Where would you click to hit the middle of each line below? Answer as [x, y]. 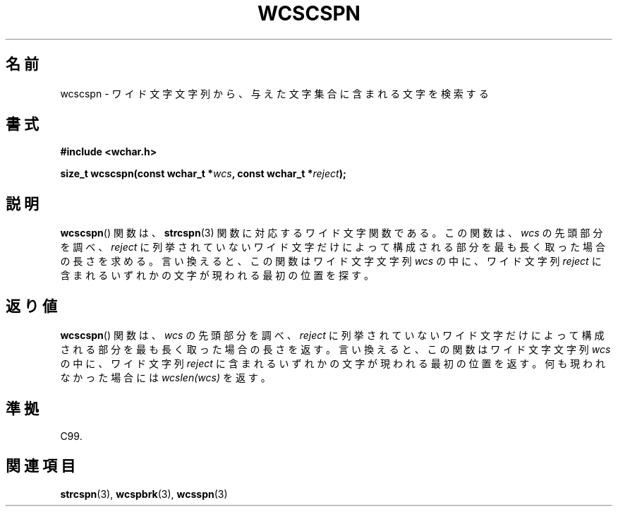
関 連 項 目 [41, 466]
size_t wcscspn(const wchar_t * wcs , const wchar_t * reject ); [203, 174]
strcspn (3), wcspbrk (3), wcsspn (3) [144, 494]
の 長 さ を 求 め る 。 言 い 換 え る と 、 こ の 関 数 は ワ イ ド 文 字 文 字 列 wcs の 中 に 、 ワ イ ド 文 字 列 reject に [331, 261]
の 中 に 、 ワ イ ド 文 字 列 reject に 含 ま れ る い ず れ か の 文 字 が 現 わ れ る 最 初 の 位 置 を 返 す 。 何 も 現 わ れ [333, 364]
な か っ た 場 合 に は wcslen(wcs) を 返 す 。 [165, 378]
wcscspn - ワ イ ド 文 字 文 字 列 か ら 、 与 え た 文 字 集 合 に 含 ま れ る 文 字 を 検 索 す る [274, 93]
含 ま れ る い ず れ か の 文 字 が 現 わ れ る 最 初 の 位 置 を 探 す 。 [217, 275]
